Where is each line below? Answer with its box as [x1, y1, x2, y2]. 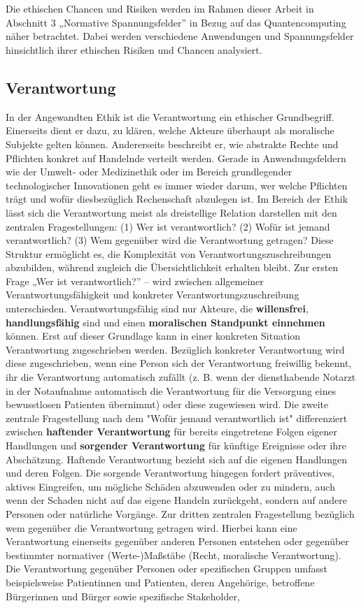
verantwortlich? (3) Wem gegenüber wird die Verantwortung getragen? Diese [6, 233, 334, 247]
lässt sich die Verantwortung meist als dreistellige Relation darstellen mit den [6, 205, 337, 219]
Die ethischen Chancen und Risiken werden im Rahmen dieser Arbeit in [6, 1, 314, 16]
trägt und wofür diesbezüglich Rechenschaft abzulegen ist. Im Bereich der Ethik [6, 191, 348, 206]
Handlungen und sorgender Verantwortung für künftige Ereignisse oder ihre [6, 438, 346, 453]
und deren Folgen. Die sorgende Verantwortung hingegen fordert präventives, [6, 465, 335, 480]
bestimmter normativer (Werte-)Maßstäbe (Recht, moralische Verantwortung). [6, 547, 341, 562]
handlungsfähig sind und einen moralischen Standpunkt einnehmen [6, 314, 325, 329]
